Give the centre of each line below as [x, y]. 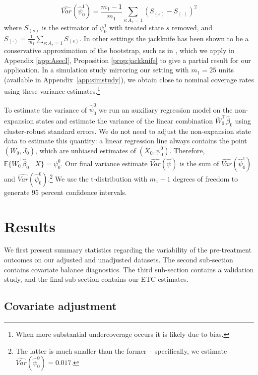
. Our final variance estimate [104, 163]
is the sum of [199, 163]
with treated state [136, 28]
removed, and [192, 28]
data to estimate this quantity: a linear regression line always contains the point [126, 141]
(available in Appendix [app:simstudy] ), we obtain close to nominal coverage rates [129, 79]
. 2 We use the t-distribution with [97, 178]
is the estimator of [70, 28]
